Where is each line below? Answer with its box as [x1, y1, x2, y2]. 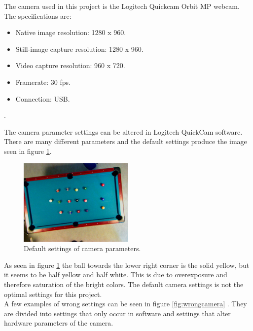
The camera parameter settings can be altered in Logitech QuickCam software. [4, 126, 243, 137]
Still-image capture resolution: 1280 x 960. [15, 43, 144, 54]
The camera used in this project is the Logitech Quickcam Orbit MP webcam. [4, 1, 240, 11]
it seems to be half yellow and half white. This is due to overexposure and [4, 269, 227, 280]
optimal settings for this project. [4, 289, 102, 299]
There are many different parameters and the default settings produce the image [4, 136, 247, 147]
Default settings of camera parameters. [24, 243, 141, 254]
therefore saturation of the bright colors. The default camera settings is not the [4, 279, 244, 289]
